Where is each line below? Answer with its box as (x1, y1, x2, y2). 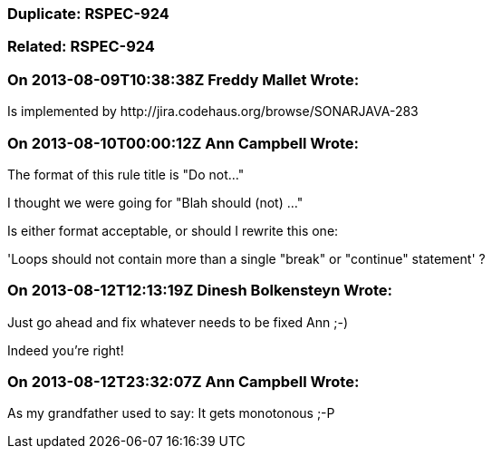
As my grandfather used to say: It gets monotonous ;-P (7, 405, 335, 422)
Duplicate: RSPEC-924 (7, 5, 169, 23)
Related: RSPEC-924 (7, 37, 155, 56)
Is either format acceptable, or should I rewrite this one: (7, 222, 339, 238)
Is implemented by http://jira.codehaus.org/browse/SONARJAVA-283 (7, 103, 419, 120)
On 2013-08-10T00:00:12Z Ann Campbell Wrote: (7, 133, 360, 152)
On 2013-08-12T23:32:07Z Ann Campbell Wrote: (7, 373, 360, 391)
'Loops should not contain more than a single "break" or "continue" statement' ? (7, 250, 486, 267)
